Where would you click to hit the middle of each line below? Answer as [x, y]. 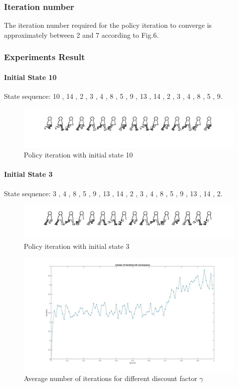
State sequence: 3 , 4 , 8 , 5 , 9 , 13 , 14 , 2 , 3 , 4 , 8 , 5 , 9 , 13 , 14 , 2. [113, 193]
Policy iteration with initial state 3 [77, 246]
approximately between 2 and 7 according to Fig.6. [81, 35]
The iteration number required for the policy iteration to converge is [108, 25]
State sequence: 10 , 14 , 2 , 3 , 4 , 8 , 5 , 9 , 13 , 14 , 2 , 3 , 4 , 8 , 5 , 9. [113, 96]
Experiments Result [45, 57]
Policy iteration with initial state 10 [78, 155]
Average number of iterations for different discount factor [111, 378]
